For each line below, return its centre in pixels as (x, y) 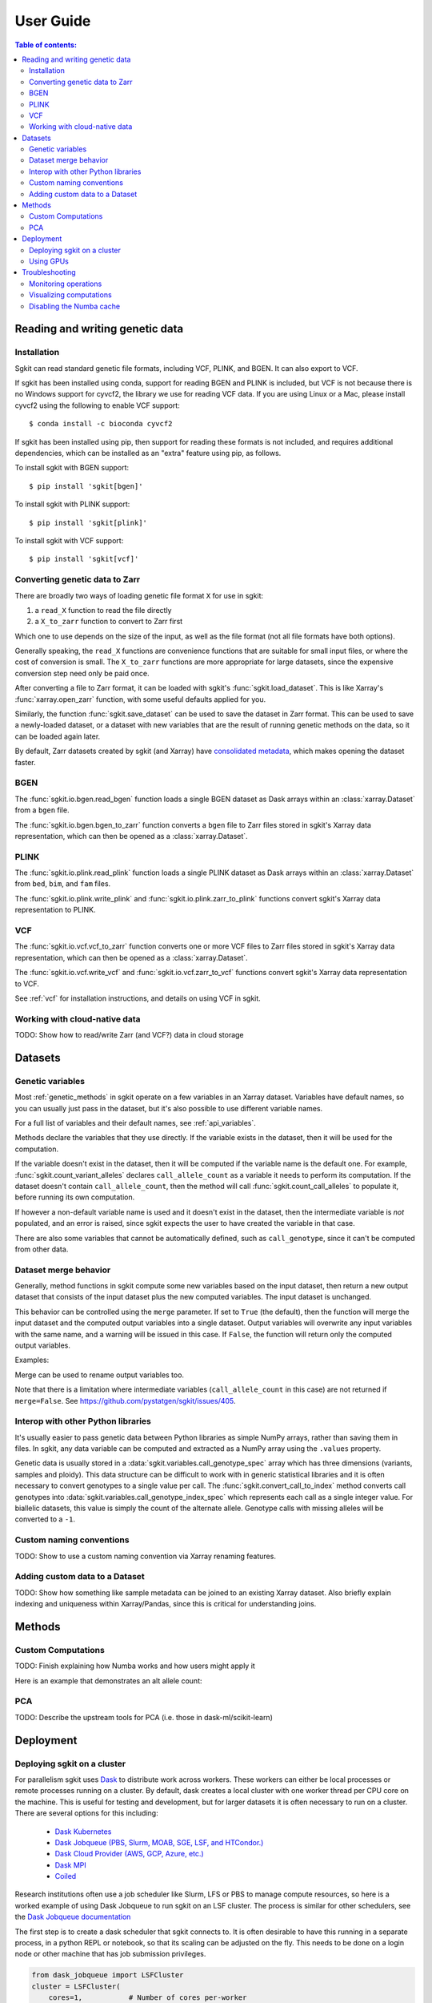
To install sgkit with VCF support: (69, 540)
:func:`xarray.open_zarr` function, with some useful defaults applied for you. (140, 699)
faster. (25, 762)
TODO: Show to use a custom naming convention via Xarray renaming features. (145, 1556)
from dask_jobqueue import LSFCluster (108, 1975)
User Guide (53, 21)
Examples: (32, 1360)
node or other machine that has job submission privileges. (110, 1954)
